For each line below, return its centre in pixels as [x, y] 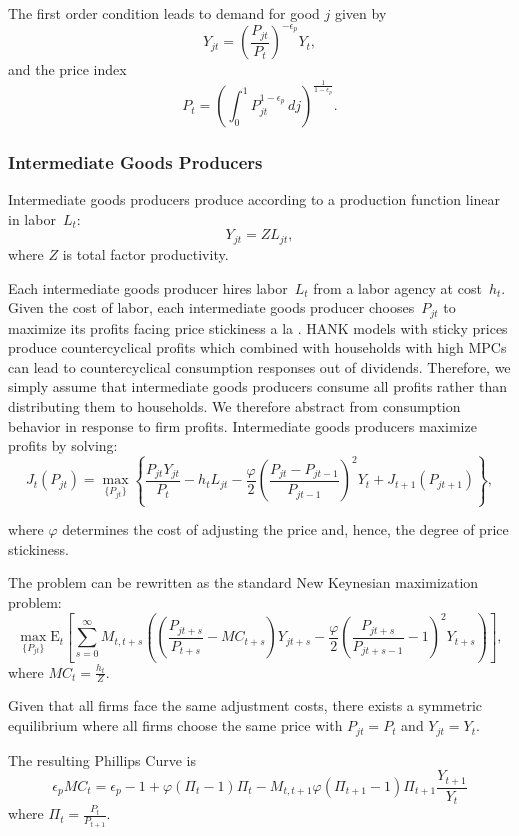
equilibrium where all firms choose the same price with [175, 725]
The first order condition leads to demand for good [164, 13]
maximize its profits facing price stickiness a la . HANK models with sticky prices [258, 327]
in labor [32, 218]
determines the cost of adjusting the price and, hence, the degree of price [285, 529]
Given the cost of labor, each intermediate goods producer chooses [211, 307]
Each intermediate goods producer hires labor [148, 287]
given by [360, 13]
